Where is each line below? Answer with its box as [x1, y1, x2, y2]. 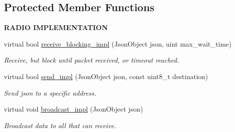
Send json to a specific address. [4, 87, 97, 98]
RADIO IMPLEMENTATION [4, 22, 108, 33]
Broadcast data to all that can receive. [4, 120, 117, 130]
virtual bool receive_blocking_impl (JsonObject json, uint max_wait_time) [4, 38, 232, 49]
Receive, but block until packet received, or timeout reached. [4, 55, 179, 65]
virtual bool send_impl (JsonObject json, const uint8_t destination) [4, 71, 208, 81]
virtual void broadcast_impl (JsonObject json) [4, 104, 143, 114]
